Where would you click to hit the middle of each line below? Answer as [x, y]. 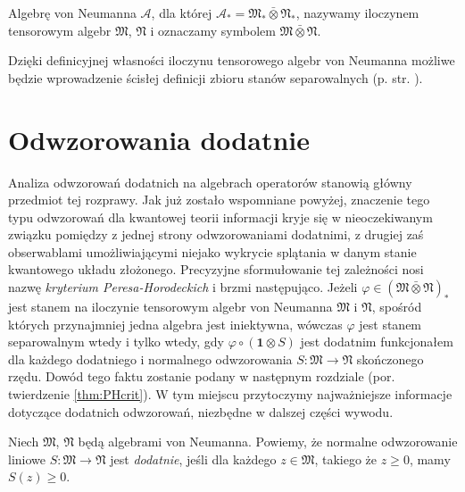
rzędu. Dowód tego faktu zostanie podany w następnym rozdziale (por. [202, 376]
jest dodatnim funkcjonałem [377, 342]
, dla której [182, 13]
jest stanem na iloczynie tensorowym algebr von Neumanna [170, 307]
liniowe [27, 459]
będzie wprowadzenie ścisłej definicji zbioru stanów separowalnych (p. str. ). [216, 77]
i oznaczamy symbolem [213, 30]
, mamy [430, 459]
